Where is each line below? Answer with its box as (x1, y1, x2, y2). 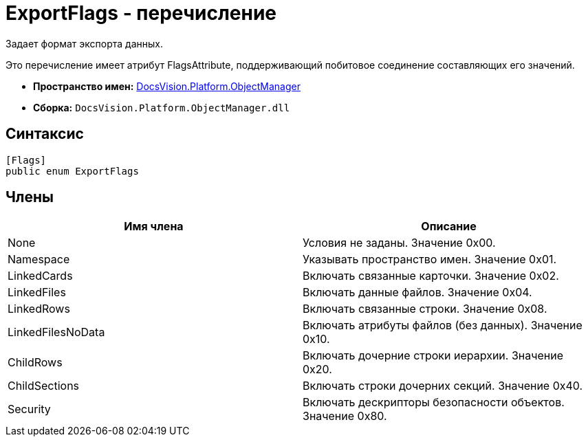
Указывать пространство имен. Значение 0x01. (303, 252, 557, 267)
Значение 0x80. (303, 409, 387, 423)
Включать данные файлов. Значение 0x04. (303, 285, 532, 300)
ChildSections (8, 379, 80, 393)
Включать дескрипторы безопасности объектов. (303, 395, 565, 410)
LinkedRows (8, 302, 70, 316)
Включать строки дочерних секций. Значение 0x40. (303, 379, 583, 393)
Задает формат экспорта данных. (6, 37, 163, 49)
